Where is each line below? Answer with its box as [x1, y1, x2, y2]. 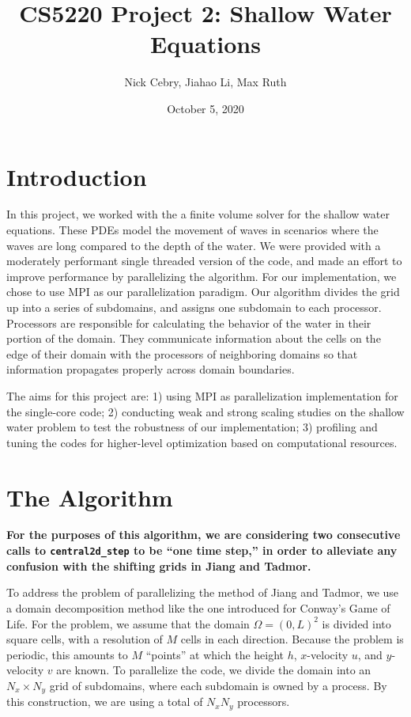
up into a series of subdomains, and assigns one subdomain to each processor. [6, 299, 382, 315]
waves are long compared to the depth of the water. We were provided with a [6, 237, 381, 253]
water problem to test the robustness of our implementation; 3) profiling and [6, 419, 378, 435]
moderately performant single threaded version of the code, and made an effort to [6, 252, 402, 269]
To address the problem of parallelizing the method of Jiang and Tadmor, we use [6, 584, 399, 601]
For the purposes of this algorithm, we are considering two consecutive [6, 526, 401, 543]
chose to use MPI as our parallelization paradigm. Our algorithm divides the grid [6, 283, 400, 300]
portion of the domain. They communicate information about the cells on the [6, 330, 381, 347]
